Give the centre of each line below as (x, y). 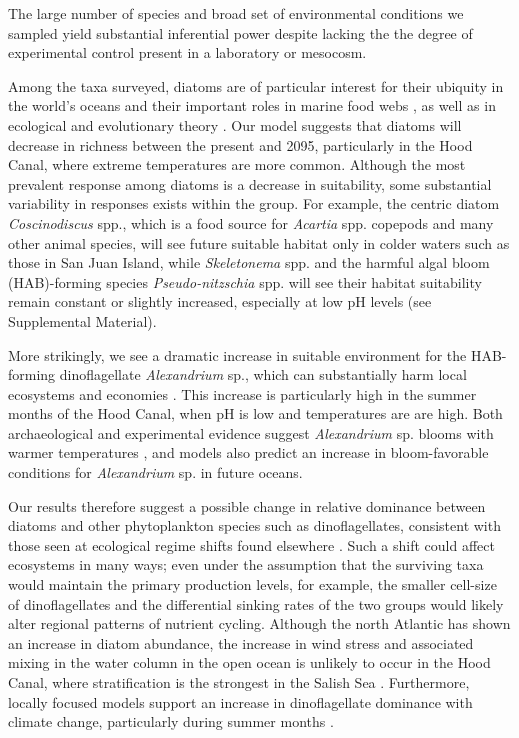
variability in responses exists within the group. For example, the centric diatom (254, 203)
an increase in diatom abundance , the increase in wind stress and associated (241, 642)
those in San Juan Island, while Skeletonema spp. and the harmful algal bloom (249, 262)
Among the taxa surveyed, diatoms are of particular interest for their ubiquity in (256, 85)
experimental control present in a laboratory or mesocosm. (187, 52)
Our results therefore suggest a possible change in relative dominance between (247, 505)
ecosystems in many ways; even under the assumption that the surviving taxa (246, 564)
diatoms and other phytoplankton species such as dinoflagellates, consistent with (254, 525)
